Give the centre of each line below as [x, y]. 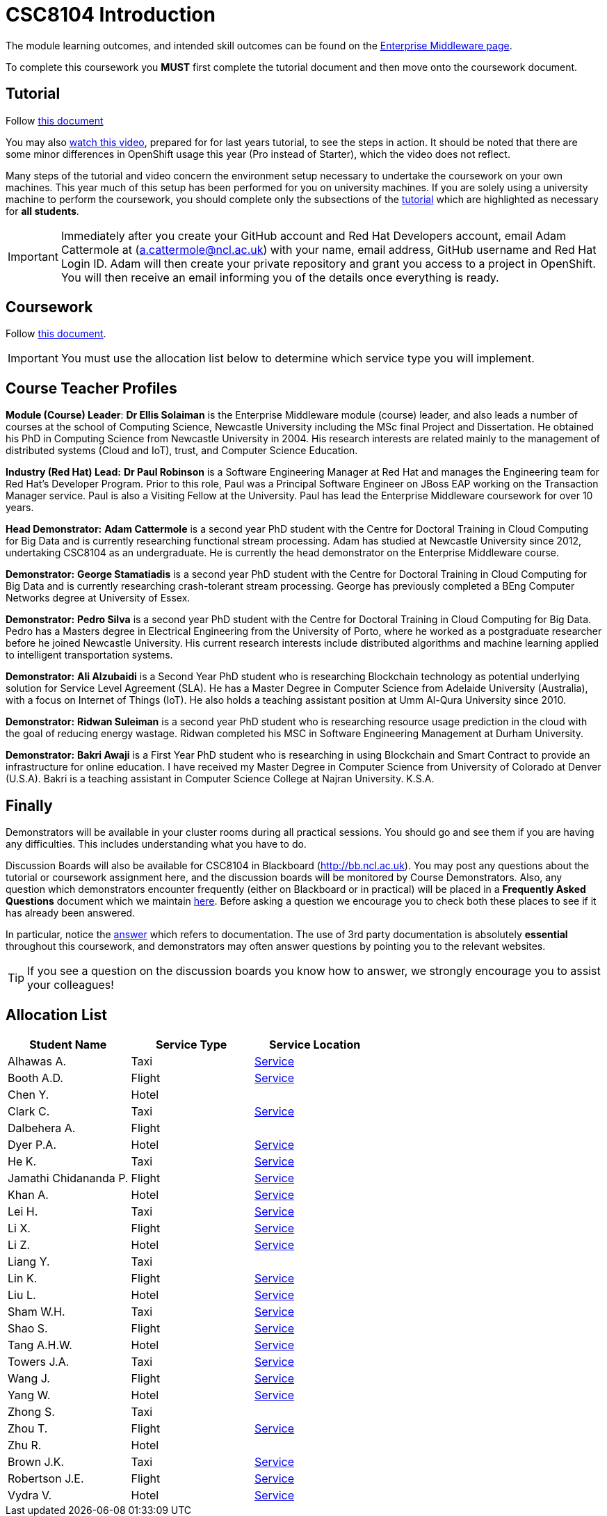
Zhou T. [28, 1428]
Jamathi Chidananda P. [68, 1178]
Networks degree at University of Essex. [98, 598]
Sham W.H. [37, 1311]
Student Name [68, 1044]
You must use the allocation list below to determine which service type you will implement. [298, 358]
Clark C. [29, 1111]
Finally [29, 805]
